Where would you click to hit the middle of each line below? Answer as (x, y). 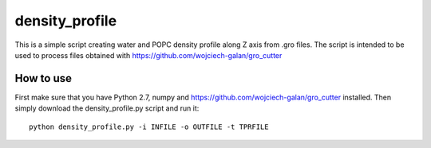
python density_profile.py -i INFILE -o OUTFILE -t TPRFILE (149, 127)
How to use (43, 78)
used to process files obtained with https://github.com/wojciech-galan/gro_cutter (148, 55)
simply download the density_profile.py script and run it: (107, 108)
